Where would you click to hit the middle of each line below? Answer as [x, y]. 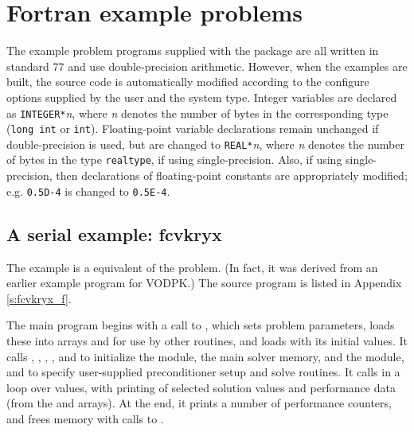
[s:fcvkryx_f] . [39, 298]
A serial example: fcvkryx [114, 234]
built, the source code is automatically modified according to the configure [188, 82]
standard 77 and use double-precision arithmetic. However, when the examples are [207, 66]
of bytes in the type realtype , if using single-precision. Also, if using [174, 160]
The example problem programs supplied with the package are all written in [193, 51]
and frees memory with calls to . [85, 418]
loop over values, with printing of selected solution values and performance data [201, 387]
